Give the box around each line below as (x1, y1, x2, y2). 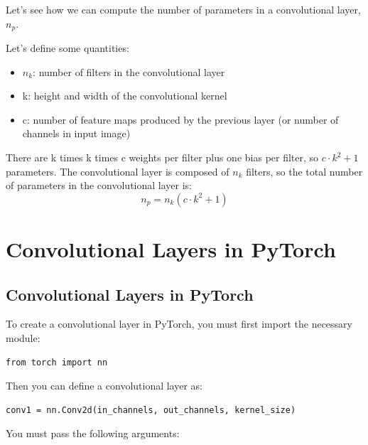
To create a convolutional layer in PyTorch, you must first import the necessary (6, 316, 352, 331)
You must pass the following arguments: (6, 426, 180, 441)
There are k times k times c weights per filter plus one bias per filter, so (6, 150, 319, 165)
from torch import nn (6, 357, 108, 368)
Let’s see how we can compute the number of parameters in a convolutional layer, (6, 2, 361, 16)
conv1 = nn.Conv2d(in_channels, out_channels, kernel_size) (6, 404, 296, 415)
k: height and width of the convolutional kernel (22, 88, 227, 103)
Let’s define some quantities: (6, 41, 129, 55)
